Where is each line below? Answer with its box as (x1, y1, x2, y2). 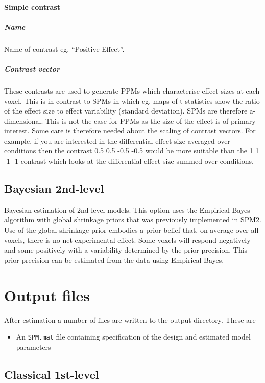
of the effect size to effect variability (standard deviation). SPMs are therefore (4, 105, 248, 116)
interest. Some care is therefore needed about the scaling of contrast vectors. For (4, 125, 256, 136)
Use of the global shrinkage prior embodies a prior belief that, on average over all (4, 224, 259, 235)
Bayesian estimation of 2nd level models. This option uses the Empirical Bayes (4, 204, 250, 215)
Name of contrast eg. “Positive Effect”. (4, 43, 125, 54)
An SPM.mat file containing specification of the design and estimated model (16, 331, 251, 342)
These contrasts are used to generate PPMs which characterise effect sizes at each (4, 85, 260, 96)
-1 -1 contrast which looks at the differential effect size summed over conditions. (4, 155, 254, 166)
